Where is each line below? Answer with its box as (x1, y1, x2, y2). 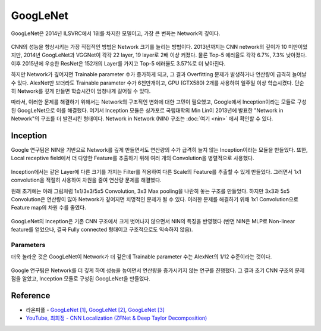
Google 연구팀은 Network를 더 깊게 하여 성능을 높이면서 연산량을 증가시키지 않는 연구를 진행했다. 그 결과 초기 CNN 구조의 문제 (11, 267, 305, 274)
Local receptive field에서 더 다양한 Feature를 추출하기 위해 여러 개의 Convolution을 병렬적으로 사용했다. (11, 155, 255, 162)
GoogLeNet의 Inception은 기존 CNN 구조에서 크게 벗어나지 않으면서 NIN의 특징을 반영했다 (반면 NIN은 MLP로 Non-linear (11, 217, 295, 224)
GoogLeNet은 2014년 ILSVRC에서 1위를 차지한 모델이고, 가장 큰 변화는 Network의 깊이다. (11, 30, 221, 37)
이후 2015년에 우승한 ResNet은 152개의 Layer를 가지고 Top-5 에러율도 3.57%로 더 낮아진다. (11, 60, 226, 67)
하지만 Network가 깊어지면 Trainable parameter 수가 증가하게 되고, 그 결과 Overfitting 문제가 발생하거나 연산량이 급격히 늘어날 (11, 71, 307, 78)
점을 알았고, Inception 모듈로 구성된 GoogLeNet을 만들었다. (11, 275, 151, 282)
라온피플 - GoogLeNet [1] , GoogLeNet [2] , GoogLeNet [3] (26, 306, 165, 313)
